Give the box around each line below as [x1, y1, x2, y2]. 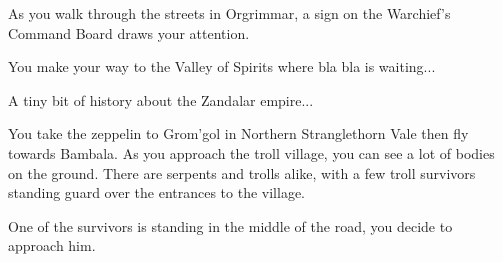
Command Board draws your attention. [8, 22, 250, 43]
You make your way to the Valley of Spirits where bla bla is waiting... [8, 56, 436, 77]
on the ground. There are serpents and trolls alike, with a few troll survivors [8, 162, 476, 183]
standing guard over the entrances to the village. [8, 182, 305, 203]
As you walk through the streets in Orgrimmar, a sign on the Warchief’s [8, 3, 451, 23]
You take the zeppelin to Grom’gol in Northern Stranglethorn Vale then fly [8, 123, 469, 144]
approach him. [8, 235, 96, 256]
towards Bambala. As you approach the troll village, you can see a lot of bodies [8, 142, 495, 163]
